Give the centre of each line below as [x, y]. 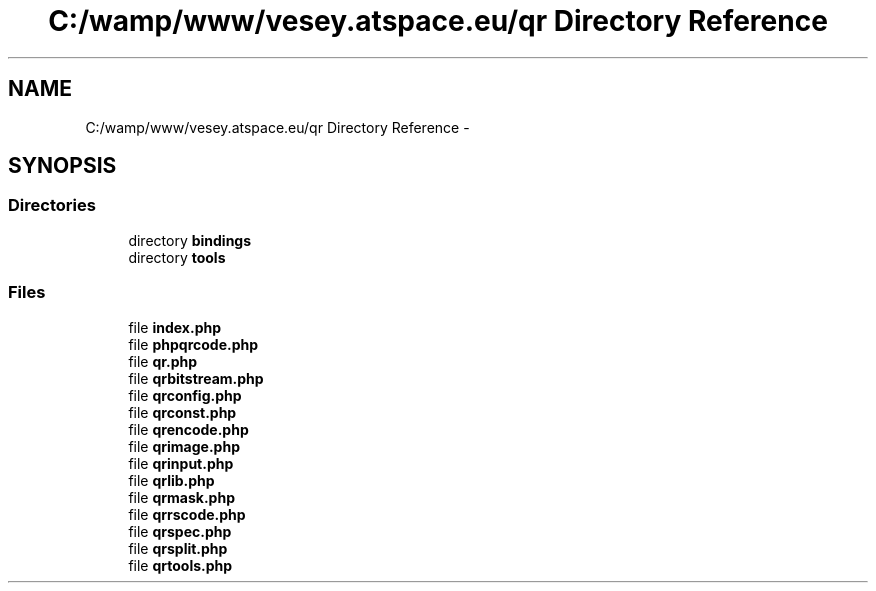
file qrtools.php [180, 565]
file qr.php [163, 361]
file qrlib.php [171, 480]
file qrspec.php [180, 531]
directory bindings [190, 240]
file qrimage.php [184, 446]
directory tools [177, 257]
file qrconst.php [182, 412]
